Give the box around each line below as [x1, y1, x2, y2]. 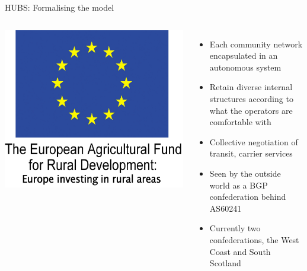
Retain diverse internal [209, 81, 293, 93]
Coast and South [209, 245, 271, 257]
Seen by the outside [209, 167, 281, 179]
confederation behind [209, 190, 286, 203]
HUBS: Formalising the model [5, 1, 114, 13]
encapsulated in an [209, 49, 278, 62]
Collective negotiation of [209, 135, 298, 148]
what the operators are [209, 104, 293, 116]
